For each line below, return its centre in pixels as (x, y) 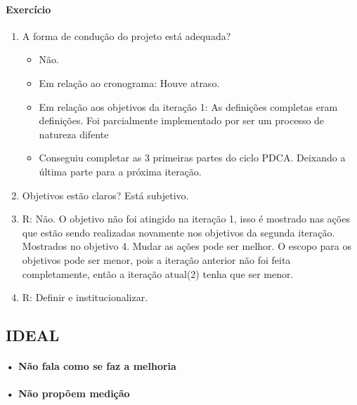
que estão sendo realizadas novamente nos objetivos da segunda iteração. (178, 232)
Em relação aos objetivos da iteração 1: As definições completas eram (188, 106)
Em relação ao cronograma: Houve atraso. (129, 82)
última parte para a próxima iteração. (120, 171)
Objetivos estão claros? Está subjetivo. (105, 195)
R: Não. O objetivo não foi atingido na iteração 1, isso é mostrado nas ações (186, 219)
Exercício (28, 9)
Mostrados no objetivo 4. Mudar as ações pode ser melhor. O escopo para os (187, 246)
